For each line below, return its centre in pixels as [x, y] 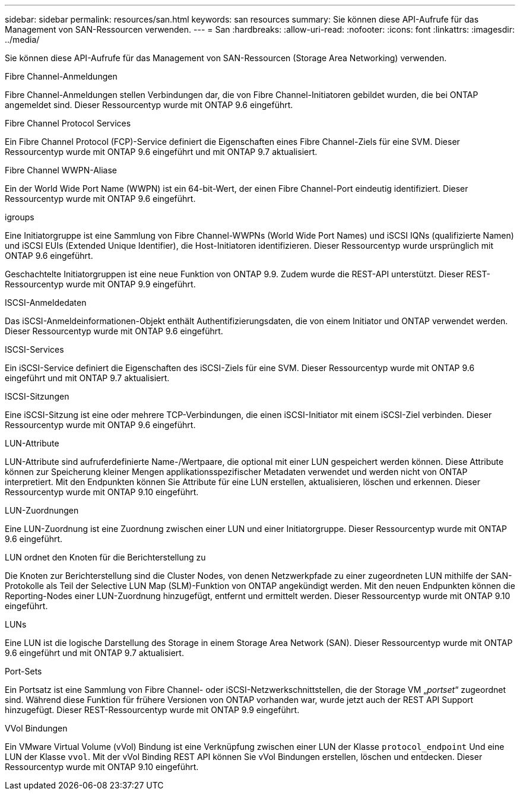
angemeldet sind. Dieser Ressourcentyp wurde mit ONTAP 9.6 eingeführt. [149, 105]
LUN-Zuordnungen [42, 510]
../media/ [22, 39]
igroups [20, 217]
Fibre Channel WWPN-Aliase [61, 170]
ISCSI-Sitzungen [37, 396]
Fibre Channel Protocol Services [68, 123]
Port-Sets [23, 671]
